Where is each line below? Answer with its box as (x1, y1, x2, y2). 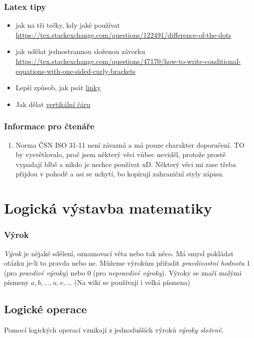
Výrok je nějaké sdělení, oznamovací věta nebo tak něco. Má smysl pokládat (4, 248, 234, 258)
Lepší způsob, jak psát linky (15, 82, 101, 93)
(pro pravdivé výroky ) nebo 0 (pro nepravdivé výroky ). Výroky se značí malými (4, 267, 242, 278)
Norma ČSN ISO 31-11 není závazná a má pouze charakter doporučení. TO (15, 139, 245, 150)
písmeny (4, 277, 29, 287)
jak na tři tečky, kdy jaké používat (15, 20, 120, 30)
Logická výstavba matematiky (4, 198, 212, 218)
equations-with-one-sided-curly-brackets (15, 65, 136, 76)
